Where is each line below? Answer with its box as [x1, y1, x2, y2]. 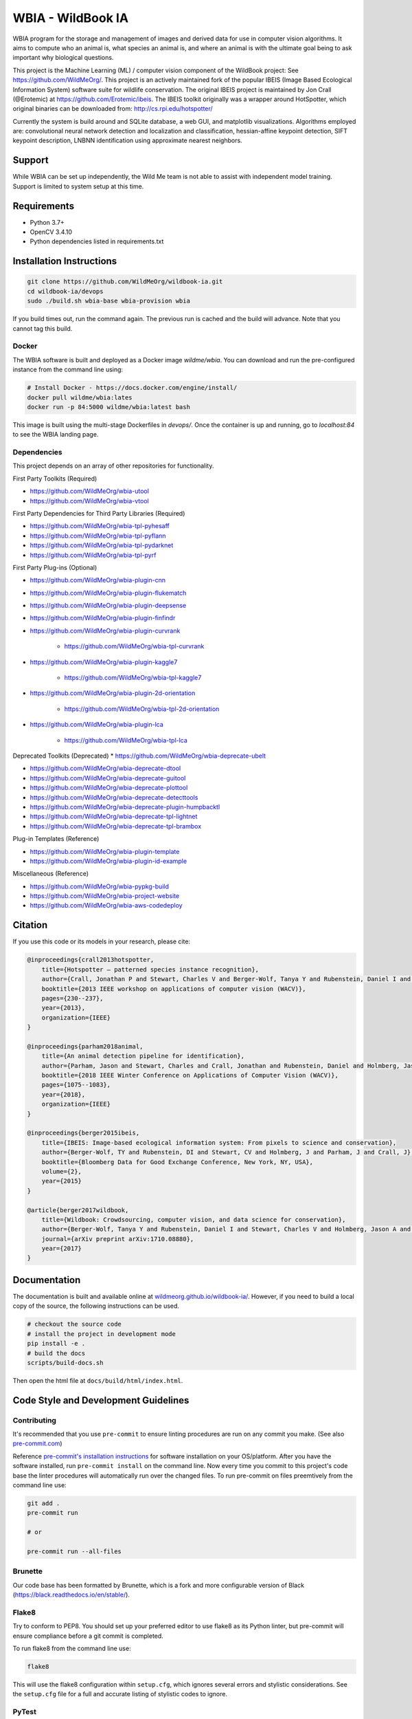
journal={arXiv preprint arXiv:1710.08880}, [41, 1235, 194, 1242]
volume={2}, [41, 1168, 82, 1175]
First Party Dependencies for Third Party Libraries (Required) [12, 509, 185, 517]
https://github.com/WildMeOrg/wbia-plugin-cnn [30, 576, 166, 584]
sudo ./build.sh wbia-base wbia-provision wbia [27, 297, 190, 305]
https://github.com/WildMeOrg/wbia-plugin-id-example [30, 857, 187, 865]
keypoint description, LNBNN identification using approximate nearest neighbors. [12, 136, 243, 144]
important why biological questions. [12, 54, 114, 62]
